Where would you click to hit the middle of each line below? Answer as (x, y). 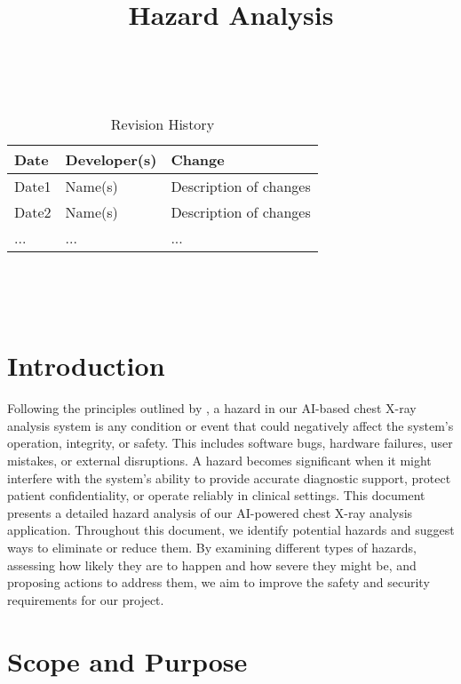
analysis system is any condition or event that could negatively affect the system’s (230, 425)
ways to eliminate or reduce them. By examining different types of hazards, (212, 548)
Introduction (86, 366)
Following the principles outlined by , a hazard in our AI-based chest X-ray (212, 408)
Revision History (163, 123)
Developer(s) (111, 159)
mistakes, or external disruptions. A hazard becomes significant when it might (219, 461)
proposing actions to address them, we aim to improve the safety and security (219, 582)
